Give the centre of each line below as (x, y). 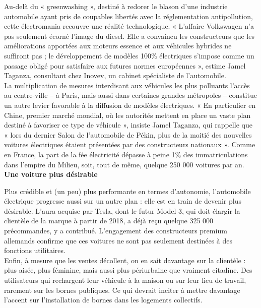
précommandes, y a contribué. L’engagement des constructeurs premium (116, 231)
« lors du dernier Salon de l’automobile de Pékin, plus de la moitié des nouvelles (128, 134)
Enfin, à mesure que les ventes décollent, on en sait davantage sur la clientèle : (125, 260)
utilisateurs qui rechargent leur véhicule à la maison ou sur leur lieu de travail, (125, 280)
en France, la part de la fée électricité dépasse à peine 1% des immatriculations (126, 154)
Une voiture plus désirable (51, 174)
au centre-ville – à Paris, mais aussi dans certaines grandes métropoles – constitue (130, 95)
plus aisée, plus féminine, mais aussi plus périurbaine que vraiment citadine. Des (128, 270)
